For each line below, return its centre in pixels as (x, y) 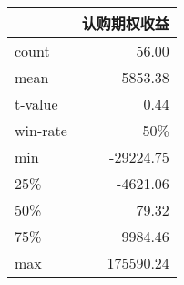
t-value (36, 104)
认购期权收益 (125, 23)
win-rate (41, 130)
